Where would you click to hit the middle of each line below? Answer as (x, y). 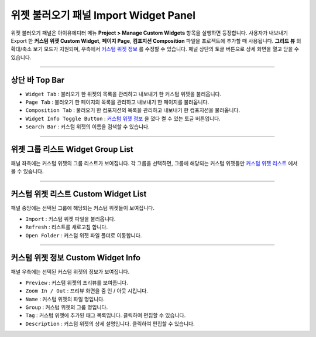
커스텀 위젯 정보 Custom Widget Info (75, 258)
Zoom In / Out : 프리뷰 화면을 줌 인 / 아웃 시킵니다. (87, 291)
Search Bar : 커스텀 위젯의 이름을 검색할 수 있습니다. (87, 127)
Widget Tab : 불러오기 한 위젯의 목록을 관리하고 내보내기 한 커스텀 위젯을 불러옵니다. (123, 94)
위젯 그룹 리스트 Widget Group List (72, 149)
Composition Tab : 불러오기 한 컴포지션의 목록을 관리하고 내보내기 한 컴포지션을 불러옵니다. (133, 110)
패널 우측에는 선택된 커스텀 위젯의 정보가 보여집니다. (70, 272)
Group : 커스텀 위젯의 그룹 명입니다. (67, 307)
